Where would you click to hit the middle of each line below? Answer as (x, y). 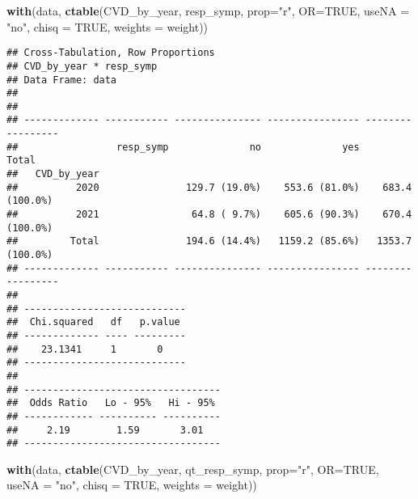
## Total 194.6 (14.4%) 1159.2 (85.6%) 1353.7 (209, 241)
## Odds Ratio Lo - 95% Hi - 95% (111, 403)
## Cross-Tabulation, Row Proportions (111, 53)
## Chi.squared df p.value (93, 322)
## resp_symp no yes (183, 147)
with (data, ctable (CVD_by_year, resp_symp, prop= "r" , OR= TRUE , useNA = (208, 11)
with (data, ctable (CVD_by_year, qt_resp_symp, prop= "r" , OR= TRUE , (193, 469)
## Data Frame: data (62, 80)
